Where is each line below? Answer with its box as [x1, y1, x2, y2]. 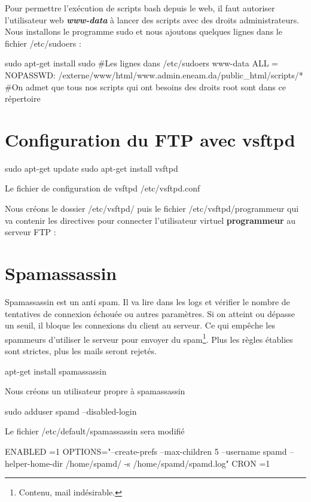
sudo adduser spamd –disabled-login [5, 404, 137, 417]
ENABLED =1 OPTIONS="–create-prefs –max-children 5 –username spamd [5, 445, 287, 457]
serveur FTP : [5, 226, 56, 238]
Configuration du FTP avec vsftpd [5, 127, 295, 151]
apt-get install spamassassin [5, 364, 107, 377]
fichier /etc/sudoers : [5, 36, 81, 49]
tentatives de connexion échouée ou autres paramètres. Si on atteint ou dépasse [5, 307, 295, 320]
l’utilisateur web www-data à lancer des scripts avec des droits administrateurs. [5, 13, 300, 26]
